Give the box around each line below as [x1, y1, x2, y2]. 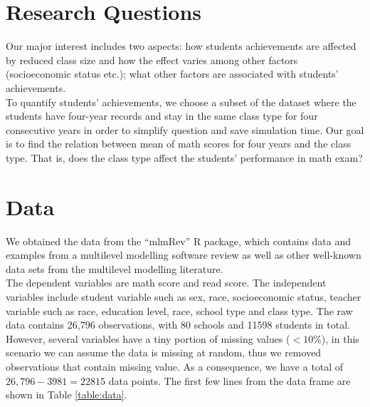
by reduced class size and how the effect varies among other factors [6, 52, 298, 67]
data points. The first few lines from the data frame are [108, 373, 351, 388]
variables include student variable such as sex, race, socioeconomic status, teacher [6, 289, 361, 304]
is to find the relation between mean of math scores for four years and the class [6, 136, 351, 151]
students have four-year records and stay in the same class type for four [6, 108, 318, 123]
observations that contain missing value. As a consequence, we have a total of [6, 359, 344, 373]
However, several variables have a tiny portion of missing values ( [6, 331, 290, 346]
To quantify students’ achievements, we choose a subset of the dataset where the [6, 94, 356, 109]
